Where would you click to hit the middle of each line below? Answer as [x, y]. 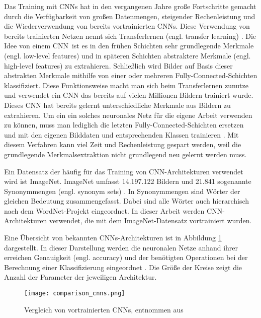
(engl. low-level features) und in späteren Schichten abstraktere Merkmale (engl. [127, 55]
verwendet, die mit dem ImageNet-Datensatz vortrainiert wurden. [150, 220]
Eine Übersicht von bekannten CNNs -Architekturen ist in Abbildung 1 [113, 238]
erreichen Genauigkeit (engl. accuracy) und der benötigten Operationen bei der [126, 257]
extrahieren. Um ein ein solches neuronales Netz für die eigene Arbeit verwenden [128, 115]
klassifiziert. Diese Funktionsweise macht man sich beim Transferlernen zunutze [126, 85]
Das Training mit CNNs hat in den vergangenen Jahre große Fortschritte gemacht [130, 6]
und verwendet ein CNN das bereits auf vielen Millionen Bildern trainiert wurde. [129, 95]
